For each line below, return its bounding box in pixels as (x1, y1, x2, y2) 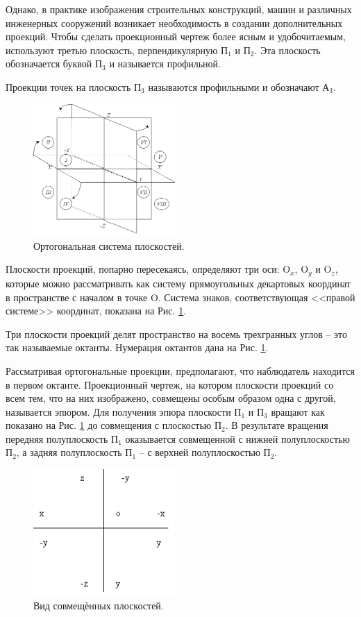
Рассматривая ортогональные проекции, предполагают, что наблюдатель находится (6, 363, 355, 378)
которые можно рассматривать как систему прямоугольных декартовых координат (6, 276, 351, 290)
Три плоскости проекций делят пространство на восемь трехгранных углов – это (6, 326, 348, 341)
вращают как (271, 404, 325, 419)
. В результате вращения (225, 418, 328, 432)
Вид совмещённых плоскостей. (33, 598, 164, 613)
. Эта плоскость (254, 42, 321, 57)
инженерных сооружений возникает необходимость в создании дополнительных (6, 15, 343, 30)
